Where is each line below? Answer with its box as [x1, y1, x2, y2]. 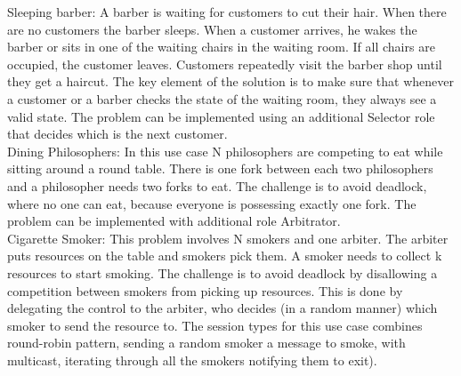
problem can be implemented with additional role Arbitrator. [7, 212, 341, 230]
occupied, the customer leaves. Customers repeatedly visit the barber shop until [7, 54, 442, 73]
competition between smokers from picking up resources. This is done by [7, 281, 403, 300]
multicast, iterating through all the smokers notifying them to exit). [7, 350, 377, 369]
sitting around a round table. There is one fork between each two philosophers [7, 159, 433, 178]
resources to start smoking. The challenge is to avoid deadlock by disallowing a [7, 263, 438, 282]
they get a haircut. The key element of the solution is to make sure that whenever [7, 72, 454, 91]
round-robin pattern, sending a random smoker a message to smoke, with [7, 333, 406, 352]
